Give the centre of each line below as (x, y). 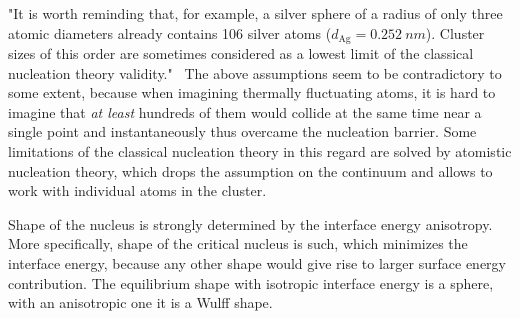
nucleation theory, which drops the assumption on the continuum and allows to (250, 170)
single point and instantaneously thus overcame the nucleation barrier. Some (242, 131)
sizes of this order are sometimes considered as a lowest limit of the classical (241, 53)
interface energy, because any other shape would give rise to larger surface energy (257, 262)
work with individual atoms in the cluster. (137, 190)
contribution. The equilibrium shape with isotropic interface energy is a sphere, (251, 282)
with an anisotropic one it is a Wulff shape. (140, 302)
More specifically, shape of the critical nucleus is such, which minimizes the (238, 243)
